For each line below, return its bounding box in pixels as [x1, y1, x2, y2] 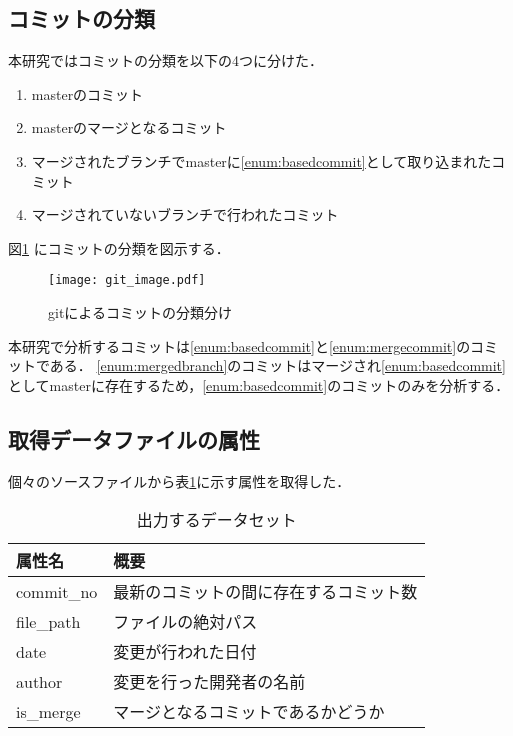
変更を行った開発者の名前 [113, 670, 306, 694]
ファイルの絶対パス [113, 610, 258, 634]
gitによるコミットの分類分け [48, 302, 232, 323]
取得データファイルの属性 [8, 423, 260, 454]
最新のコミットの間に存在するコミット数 [113, 580, 418, 604]
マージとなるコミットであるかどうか [113, 700, 385, 724]
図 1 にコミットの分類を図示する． [8, 237, 230, 258]
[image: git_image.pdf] [48, 273, 206, 288]
